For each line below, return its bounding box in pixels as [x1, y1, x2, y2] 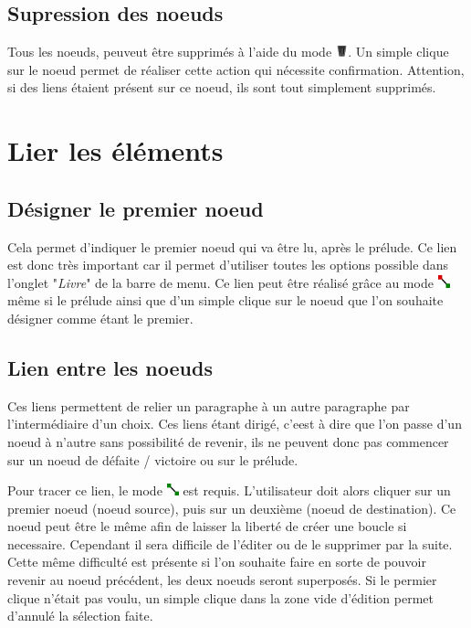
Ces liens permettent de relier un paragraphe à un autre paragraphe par [7, 396, 410, 415]
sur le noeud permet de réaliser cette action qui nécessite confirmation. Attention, [7, 59, 465, 79]
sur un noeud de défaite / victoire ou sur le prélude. [7, 450, 298, 469]
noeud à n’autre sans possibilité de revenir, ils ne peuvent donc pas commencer [7, 431, 449, 451]
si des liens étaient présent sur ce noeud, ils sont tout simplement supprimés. [7, 78, 436, 97]
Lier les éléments [7, 132, 224, 169]
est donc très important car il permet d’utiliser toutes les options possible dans [7, 255, 449, 274]
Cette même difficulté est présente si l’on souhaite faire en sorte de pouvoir [7, 552, 426, 571]
